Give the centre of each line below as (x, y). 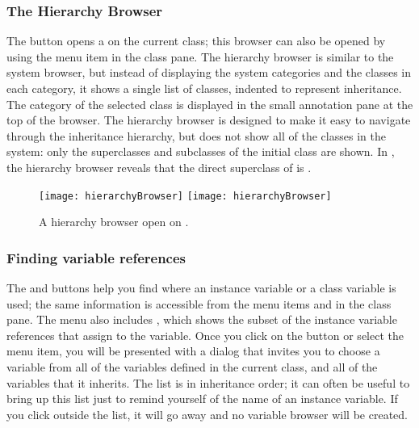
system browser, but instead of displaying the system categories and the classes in (209, 72)
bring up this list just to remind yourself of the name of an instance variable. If (202, 399)
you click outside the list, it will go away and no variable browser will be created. (207, 414)
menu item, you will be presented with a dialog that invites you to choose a (193, 351)
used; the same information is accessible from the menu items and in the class (199, 303)
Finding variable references (96, 257)
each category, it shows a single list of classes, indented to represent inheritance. (204, 88)
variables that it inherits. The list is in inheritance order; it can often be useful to (208, 382)
